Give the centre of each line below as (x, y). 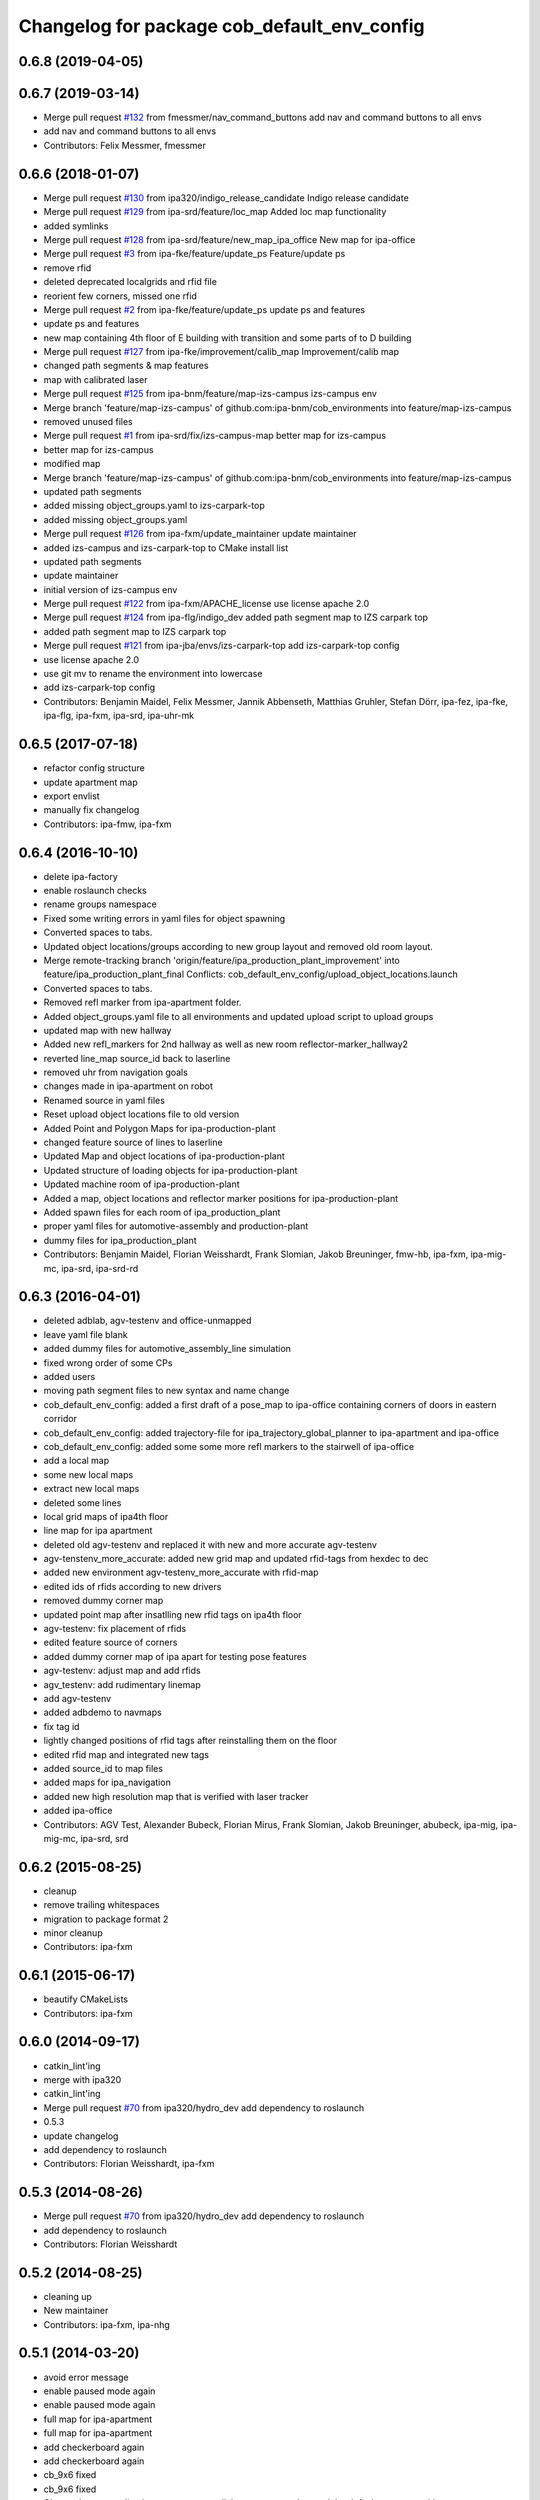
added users (69, 1376)
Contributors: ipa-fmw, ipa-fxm (107, 824)
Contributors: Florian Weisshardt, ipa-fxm (129, 2164)
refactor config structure (94, 768)
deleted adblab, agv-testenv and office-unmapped (147, 1321)
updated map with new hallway (107, 1030)
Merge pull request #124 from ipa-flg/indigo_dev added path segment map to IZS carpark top (236, 617)
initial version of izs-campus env (110, 589)
